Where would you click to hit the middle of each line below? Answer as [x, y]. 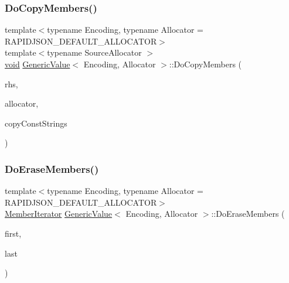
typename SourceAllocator [94, 52]
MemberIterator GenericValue [59, 214]
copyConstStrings [36, 123]
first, [13, 233]
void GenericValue [38, 64]
